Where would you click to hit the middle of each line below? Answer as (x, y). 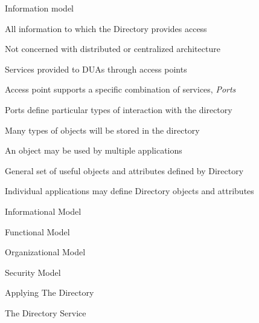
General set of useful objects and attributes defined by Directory (124, 170)
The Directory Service (46, 312)
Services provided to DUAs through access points (96, 69)
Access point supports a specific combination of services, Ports (120, 89)
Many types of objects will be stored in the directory (102, 130)
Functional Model (37, 231)
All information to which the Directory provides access (106, 28)
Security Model (33, 272)
